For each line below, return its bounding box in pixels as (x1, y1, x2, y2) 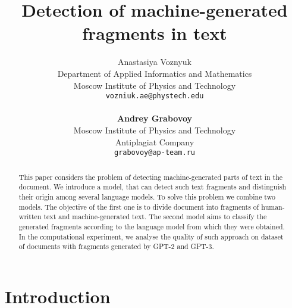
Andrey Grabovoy (117, 112, 193, 125)
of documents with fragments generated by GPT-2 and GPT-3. (18, 241, 214, 251)
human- (261, 201, 285, 211)
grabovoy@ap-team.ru (114, 148, 196, 157)
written (18, 211, 42, 222)
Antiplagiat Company (115, 135, 194, 148)
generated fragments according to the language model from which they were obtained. (18, 221, 285, 231)
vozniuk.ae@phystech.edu (105, 92, 204, 101)
